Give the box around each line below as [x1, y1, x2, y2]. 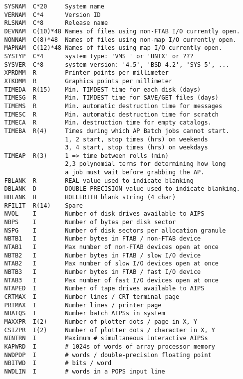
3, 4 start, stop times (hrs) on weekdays [65, 144, 208, 151]
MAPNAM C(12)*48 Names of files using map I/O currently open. [4, 44, 223, 52]
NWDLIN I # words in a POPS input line [4, 368, 165, 375]
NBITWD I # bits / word [4, 360, 112, 367]
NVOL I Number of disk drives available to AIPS [4, 210, 205, 218]
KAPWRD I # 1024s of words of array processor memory [4, 343, 215, 350]
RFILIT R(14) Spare [4, 202, 83, 209]
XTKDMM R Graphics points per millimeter [4, 77, 172, 85]
